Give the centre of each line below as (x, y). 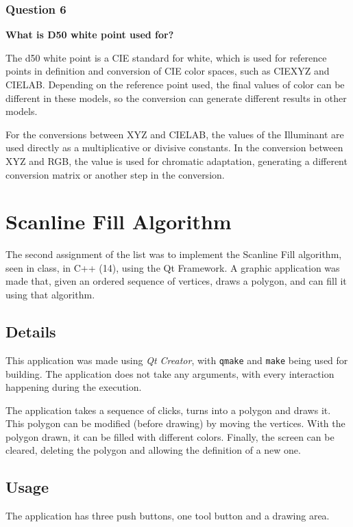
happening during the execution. (74, 387)
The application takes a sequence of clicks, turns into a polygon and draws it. (168, 410)
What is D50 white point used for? (90, 35)
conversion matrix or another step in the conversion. (115, 174)
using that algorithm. (50, 295)
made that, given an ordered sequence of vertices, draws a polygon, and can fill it (176, 281)
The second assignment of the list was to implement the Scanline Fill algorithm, (174, 254)
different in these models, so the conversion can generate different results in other (176, 98)
